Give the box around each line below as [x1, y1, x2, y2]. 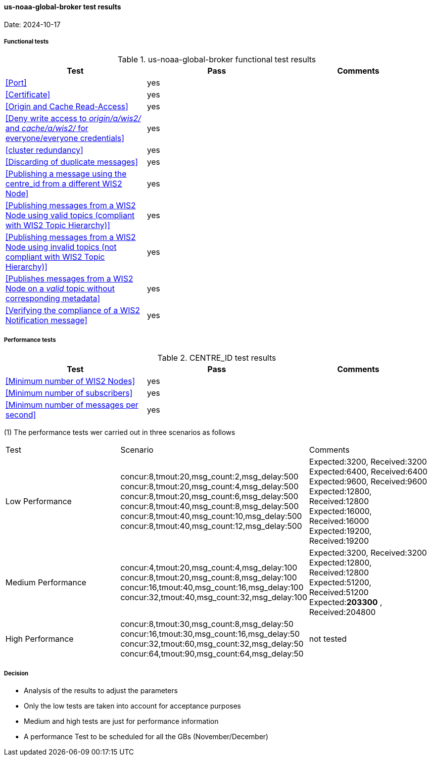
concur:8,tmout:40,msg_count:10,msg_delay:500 [120, 511, 302, 522]
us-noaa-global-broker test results [4, 2, 121, 11]
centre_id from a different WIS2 [5, 179, 122, 189]
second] [5, 410, 36, 420]
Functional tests [4, 38, 49, 45]
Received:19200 [309, 536, 369, 546]
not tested [309, 634, 347, 644]
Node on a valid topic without [5, 284, 115, 294]
